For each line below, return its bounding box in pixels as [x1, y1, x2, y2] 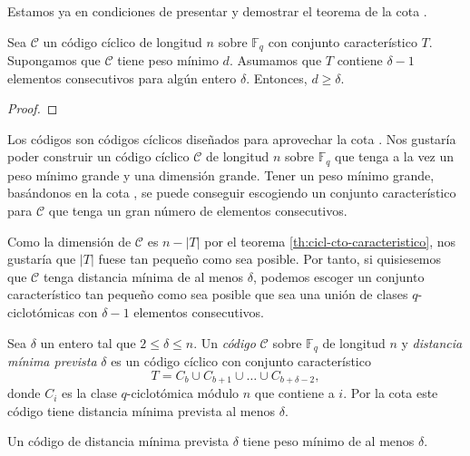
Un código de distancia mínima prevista [7, 432, 230, 451]
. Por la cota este [343, 383, 438, 403]
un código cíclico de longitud [43, 32, 202, 51]
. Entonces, [246, 68, 308, 87]
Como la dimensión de [7, 231, 132, 250]
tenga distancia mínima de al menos [43, 267, 244, 286]
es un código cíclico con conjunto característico [111, 352, 371, 371]
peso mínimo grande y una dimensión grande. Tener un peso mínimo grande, [7, 165, 435, 184]
